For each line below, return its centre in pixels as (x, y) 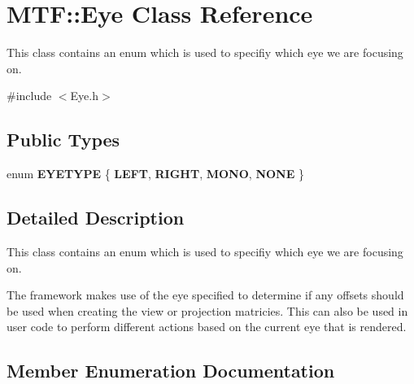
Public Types (63, 140)
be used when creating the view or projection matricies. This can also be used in (207, 310)
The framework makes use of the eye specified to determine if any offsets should (205, 295)
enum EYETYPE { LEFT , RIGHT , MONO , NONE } (155, 174)
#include (29, 96)
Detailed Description (96, 218)
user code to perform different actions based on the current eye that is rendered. (207, 327)
